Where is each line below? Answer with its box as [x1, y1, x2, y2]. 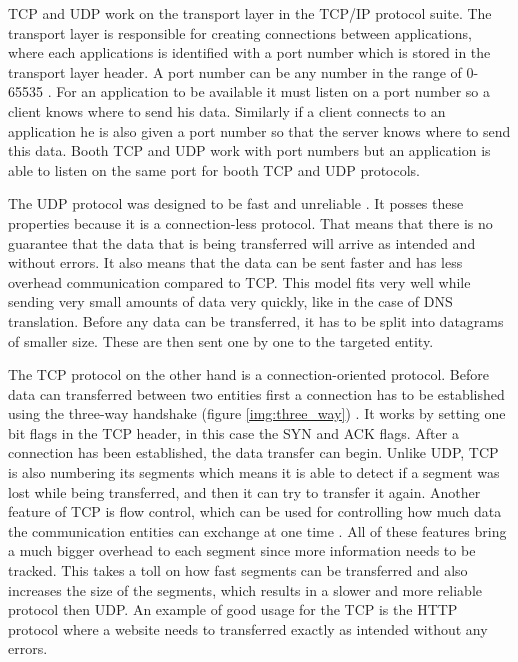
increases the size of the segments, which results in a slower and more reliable [8, 579, 482, 600]
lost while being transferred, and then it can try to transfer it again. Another [8, 481, 481, 502]
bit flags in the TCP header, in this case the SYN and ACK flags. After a [8, 422, 459, 443]
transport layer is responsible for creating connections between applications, [8, 22, 472, 43]
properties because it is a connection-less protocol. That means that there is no [8, 212, 493, 233]
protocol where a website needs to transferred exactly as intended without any [8, 618, 488, 639]
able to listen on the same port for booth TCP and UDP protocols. [8, 159, 421, 180]
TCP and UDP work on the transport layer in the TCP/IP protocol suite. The [8, 3, 492, 23]
